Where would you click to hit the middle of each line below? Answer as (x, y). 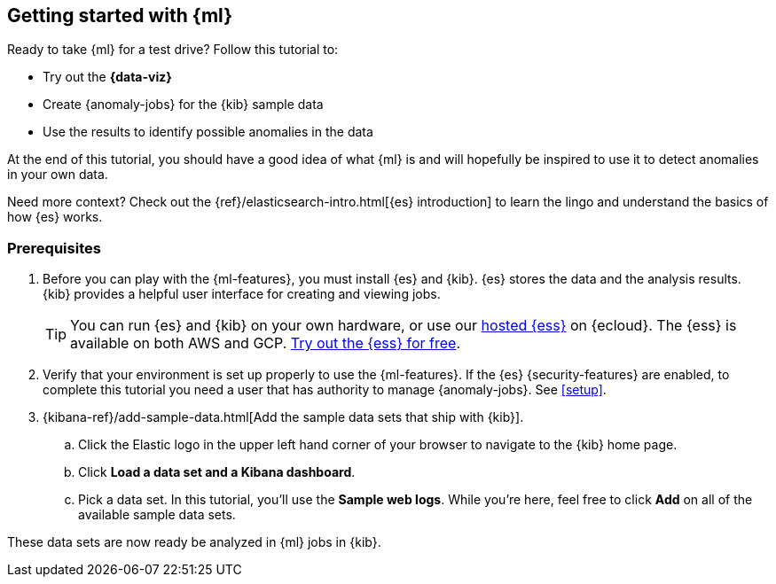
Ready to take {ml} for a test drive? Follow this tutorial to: (173, 50)
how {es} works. (55, 217)
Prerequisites (54, 248)
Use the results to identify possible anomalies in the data (208, 132)
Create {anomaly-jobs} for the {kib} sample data (183, 105)
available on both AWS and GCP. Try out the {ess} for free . (266, 343)
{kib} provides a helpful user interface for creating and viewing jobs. (242, 294)
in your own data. (58, 175)
